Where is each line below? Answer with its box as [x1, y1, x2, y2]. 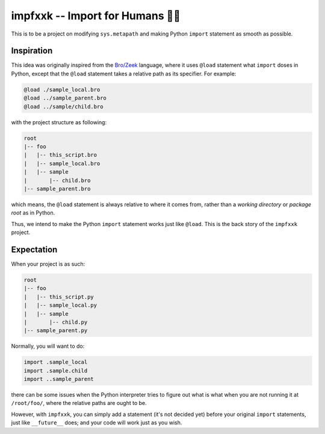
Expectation [11, 244, 58, 254]
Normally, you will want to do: [11, 342, 85, 350]
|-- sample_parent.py [23, 327, 88, 334]
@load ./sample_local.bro [23, 86, 101, 93]
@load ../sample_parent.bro [23, 95, 107, 102]
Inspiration [11, 46, 53, 56]
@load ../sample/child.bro [23, 103, 104, 110]
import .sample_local [23, 359, 88, 366]
